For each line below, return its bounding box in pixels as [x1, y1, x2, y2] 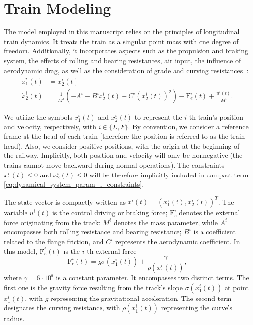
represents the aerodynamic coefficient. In [115, 236, 240, 247]
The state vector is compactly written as [4, 197, 126, 207]
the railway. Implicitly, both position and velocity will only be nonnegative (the [4, 150, 243, 160]
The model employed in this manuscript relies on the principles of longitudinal [4, 26, 240, 37]
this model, [4, 246, 38, 256]
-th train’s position [187, 112, 244, 122]
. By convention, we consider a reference [128, 121, 249, 131]
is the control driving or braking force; [52, 207, 168, 218]
